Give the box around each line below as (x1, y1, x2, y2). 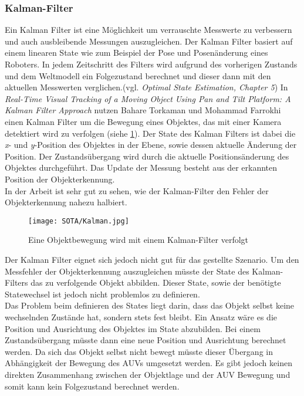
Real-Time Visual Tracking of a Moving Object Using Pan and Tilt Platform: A (5, 92, 291, 104)
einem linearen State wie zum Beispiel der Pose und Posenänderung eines (5, 46, 268, 59)
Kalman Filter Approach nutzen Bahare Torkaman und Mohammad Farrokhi (5, 104, 281, 116)
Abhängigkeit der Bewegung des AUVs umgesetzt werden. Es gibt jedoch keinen (5, 357, 292, 369)
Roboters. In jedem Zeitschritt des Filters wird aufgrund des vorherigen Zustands (5, 58, 298, 70)
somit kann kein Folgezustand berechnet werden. (5, 380, 180, 392)
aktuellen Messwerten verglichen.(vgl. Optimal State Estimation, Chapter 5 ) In (5, 81, 288, 93)
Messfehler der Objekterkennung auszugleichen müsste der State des (5, 265, 249, 277)
